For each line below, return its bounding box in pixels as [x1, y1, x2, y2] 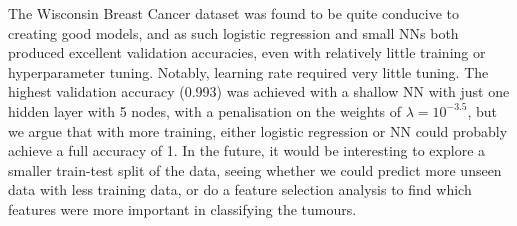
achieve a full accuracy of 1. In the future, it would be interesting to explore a [8, 140, 486, 161]
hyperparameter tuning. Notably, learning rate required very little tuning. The [8, 61, 489, 82]
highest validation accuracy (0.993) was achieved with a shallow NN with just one [8, 81, 510, 102]
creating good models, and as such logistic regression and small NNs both [8, 22, 459, 43]
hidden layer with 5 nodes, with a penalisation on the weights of [8, 100, 402, 121]
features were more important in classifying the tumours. [8, 198, 357, 219]
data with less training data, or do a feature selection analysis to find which [8, 179, 472, 200]
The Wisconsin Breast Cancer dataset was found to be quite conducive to [8, 3, 459, 23]
